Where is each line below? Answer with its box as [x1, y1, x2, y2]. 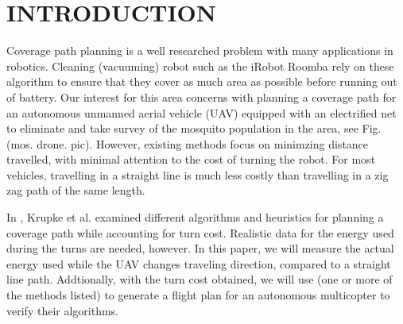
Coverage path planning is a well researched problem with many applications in [6, 42, 393, 59]
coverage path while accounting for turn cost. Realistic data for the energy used [6, 224, 394, 241]
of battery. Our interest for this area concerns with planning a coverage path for [6, 88, 397, 105]
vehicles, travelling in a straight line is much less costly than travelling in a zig [6, 166, 389, 183]
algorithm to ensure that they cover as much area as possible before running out [6, 73, 397, 90]
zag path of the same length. [6, 182, 145, 199]
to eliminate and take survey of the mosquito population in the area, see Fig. [6, 120, 382, 137]
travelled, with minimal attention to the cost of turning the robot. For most [6, 151, 376, 168]
